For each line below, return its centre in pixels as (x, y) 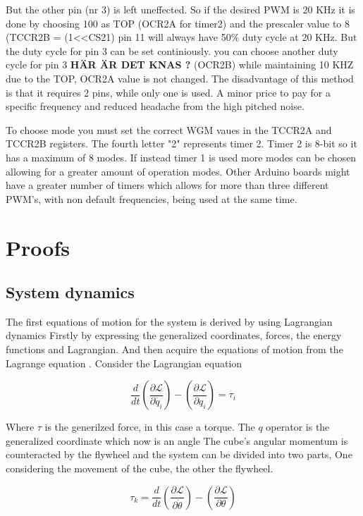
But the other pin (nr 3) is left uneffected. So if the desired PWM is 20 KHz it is (180, 9)
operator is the (298, 427)
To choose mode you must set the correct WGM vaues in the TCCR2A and (169, 129)
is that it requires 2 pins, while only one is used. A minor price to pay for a (168, 92)
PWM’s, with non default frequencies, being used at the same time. (152, 198)
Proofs (38, 247)
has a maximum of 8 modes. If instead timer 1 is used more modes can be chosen (181, 157)
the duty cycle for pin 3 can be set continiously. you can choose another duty (172, 50)
